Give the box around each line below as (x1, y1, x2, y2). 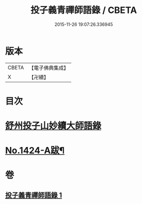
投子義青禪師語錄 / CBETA (30, 4, 137, 16)
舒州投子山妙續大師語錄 (5, 120, 102, 132)
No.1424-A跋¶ (5, 145, 65, 156)
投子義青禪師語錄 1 (5, 191, 62, 200)
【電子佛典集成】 (28, 64, 69, 71)
